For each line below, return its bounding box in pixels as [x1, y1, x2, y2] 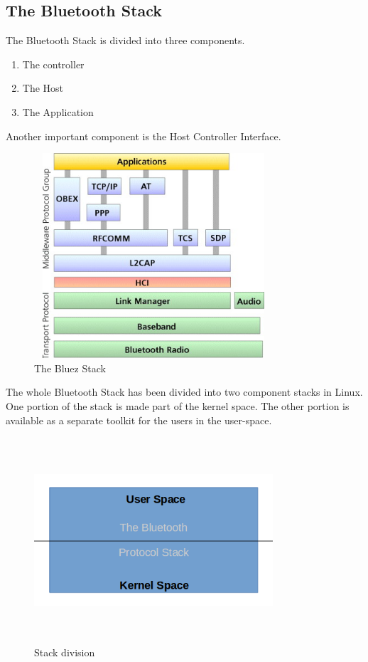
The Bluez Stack [34, 360, 106, 375]
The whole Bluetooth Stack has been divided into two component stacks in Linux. [6, 384, 363, 399]
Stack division [34, 644, 95, 659]
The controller [22, 56, 85, 71]
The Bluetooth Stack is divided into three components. [6, 33, 245, 48]
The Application [22, 104, 94, 119]
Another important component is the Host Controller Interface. [6, 128, 281, 143]
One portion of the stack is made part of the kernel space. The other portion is [6, 398, 350, 413]
